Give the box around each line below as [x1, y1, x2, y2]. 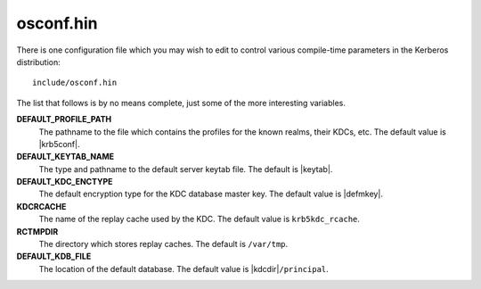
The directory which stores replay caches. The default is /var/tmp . [38, 239, 289, 250]
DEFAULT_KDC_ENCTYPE [16, 177, 113, 187]
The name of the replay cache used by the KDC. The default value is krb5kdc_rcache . [38, 214, 361, 225]
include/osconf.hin [32, 78, 118, 88]
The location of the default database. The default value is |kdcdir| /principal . [38, 263, 329, 274]
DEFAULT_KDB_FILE [16, 251, 92, 262]
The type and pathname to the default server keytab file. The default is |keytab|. [38, 163, 333, 174]
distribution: [16, 56, 61, 67]
